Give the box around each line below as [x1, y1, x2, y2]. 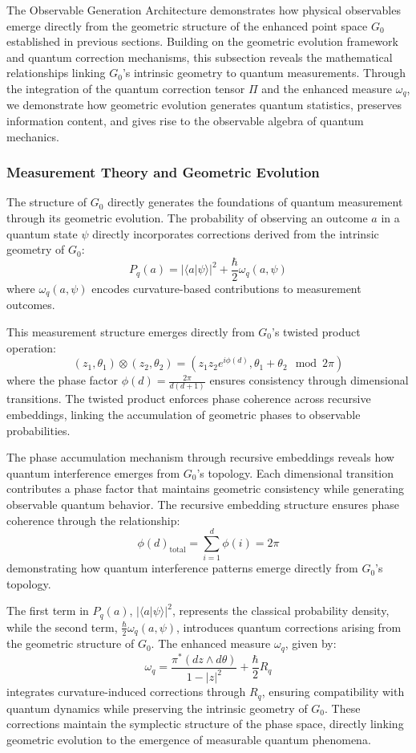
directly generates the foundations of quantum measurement [107, 193, 403, 210]
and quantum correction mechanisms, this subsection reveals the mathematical [6, 48, 393, 65]
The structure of [6, 193, 87, 210]
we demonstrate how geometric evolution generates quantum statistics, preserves [6, 96, 402, 113]
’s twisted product [272, 323, 361, 340]
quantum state [6, 225, 78, 242]
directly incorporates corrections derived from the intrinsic [92, 225, 379, 242]
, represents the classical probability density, [172, 602, 390, 619]
